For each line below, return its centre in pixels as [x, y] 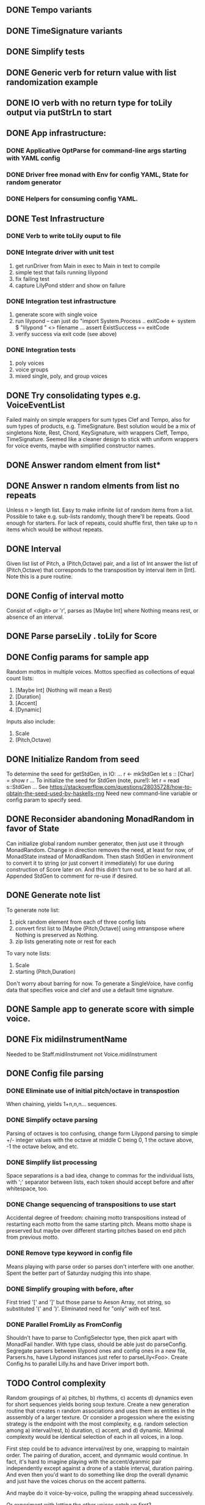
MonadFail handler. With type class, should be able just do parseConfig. [97, 1344]
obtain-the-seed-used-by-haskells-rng [56, 793]
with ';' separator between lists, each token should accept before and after [100, 1182]
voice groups [32, 370]
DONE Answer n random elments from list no [93, 486]
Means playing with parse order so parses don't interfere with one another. [101, 1266]
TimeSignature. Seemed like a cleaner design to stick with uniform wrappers [102, 439]
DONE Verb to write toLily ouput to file [64, 236]
